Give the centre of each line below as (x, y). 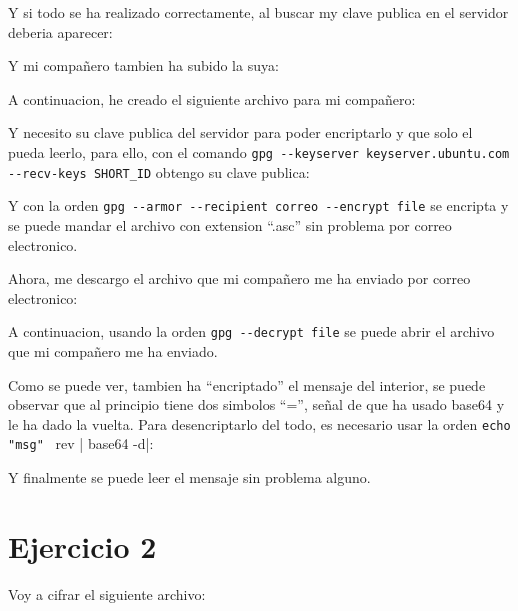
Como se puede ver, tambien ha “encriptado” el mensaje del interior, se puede (247, 384)
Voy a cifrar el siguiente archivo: (107, 593)
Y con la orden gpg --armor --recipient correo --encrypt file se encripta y (258, 205)
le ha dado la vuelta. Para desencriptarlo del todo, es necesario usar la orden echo (259, 423)
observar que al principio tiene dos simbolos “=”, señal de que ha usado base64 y (256, 404)
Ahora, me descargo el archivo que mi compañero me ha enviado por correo (239, 278)
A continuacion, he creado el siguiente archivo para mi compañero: (212, 98)
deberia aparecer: (60, 31)
